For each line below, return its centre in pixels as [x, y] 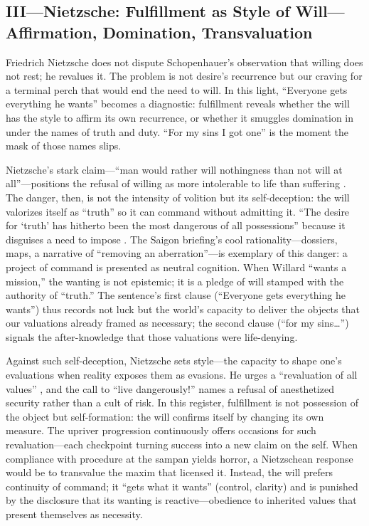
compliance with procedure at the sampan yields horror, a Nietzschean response [180, 458]
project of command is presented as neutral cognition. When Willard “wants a [176, 267]
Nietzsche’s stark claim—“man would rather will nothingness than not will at [174, 169]
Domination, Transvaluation [208, 32]
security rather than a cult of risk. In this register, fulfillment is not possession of [182, 403]
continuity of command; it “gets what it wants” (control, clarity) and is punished [182, 486]
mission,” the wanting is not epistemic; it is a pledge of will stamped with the [175, 281]
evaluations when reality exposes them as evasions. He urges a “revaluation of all [182, 375]
